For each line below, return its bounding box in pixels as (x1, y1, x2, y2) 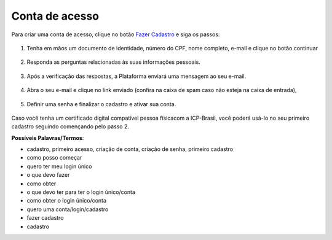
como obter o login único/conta (26, 197, 107, 204)
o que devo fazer (26, 171, 70, 179)
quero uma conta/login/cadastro (26, 206, 109, 213)
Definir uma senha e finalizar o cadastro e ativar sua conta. (26, 100, 176, 107)
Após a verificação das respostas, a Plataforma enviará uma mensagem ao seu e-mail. (26, 72, 247, 80)
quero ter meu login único (26, 163, 92, 170)
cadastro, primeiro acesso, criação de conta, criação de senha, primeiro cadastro (26, 145, 234, 153)
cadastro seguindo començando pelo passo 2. (11, 123, 129, 130)
